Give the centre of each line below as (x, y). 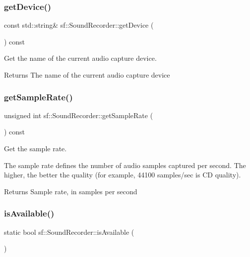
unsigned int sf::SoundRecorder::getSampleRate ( (79, 115)
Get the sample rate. (35, 148)
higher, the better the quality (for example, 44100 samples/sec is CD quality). (123, 175)
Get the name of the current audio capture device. (80, 58)
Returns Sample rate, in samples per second (71, 191)
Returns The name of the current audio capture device (87, 75)
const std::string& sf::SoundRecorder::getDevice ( (79, 25)
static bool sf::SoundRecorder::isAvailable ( (69, 232)
